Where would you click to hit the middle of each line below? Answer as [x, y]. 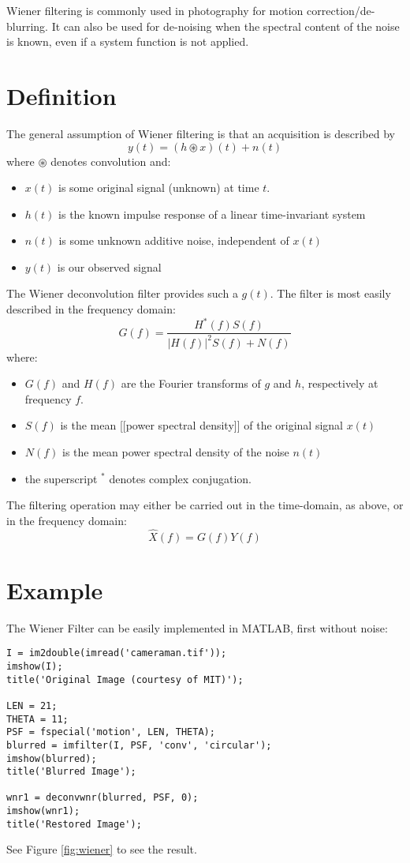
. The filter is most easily [330, 293]
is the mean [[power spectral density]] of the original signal [201, 425]
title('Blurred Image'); [71, 772]
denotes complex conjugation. [180, 478]
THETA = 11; [37, 719]
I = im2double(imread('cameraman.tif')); [117, 653]
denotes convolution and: [111, 161]
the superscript [61, 478]
